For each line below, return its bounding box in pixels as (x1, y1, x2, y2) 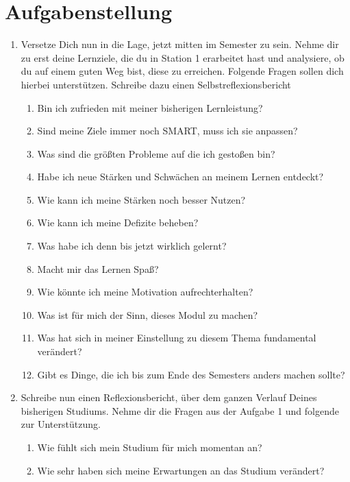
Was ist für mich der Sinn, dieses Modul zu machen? (37, 307, 258, 322)
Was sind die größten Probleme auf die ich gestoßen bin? (37, 146, 275, 160)
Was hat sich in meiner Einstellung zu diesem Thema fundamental (37, 330, 316, 345)
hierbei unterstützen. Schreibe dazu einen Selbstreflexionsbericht (21, 77, 291, 91)
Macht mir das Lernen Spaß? (37, 261, 159, 276)
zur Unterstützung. (21, 417, 101, 431)
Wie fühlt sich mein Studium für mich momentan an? (37, 440, 262, 454)
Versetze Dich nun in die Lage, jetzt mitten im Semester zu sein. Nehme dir (21, 37, 339, 51)
